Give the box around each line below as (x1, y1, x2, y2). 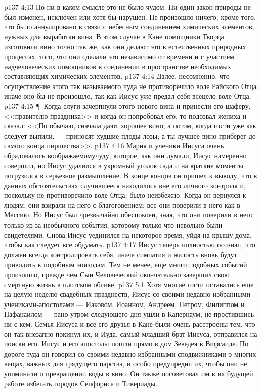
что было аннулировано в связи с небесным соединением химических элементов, (4, 21, 254, 32)
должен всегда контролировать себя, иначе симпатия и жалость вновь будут (4, 249, 237, 259)
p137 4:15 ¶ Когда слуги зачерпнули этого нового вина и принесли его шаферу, (4, 100, 251, 111)
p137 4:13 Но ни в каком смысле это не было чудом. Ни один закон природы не (4, 2, 251, 12)
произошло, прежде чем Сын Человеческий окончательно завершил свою (4, 269, 230, 280)
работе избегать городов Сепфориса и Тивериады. (4, 378, 158, 388)
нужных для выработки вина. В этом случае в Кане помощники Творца (4, 31, 224, 41)
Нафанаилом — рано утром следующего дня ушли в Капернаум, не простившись (4, 309, 254, 319)
